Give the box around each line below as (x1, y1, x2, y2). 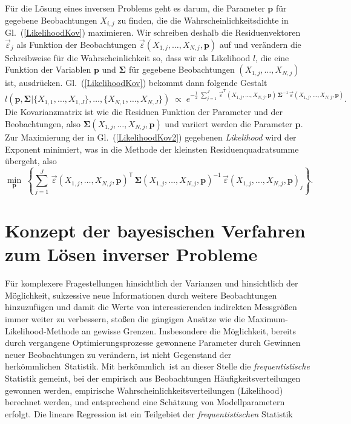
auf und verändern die (219, 38, 301, 50)
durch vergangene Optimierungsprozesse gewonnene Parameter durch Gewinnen (5, 336, 301, 349)
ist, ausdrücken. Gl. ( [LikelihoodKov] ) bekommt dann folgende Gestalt (5, 76, 267, 89)
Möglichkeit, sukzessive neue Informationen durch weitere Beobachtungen (5, 288, 277, 301)
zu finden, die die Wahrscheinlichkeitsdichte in (117, 13, 289, 26)
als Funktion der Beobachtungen (16, 38, 137, 50)
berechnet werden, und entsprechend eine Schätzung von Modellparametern (5, 396, 285, 408)
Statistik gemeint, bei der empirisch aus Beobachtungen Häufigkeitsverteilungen (5, 372, 301, 384)
